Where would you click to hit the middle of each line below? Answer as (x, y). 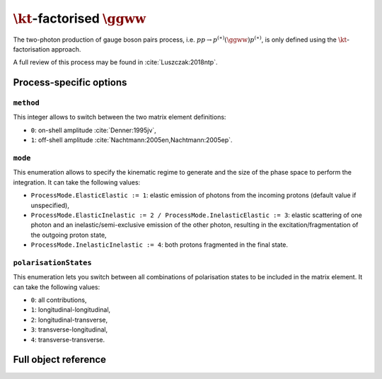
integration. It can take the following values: (77, 182)
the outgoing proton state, (69, 235)
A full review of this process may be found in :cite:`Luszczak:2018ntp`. (115, 62)
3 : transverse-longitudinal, (69, 330)
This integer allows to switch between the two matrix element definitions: (120, 117)
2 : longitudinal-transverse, (69, 320)
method (27, 103)
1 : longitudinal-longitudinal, (71, 310)
